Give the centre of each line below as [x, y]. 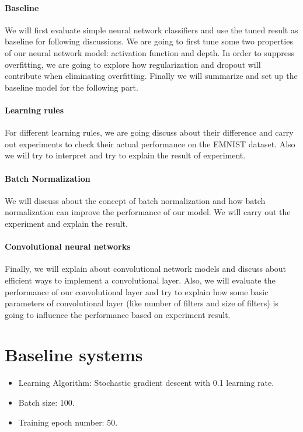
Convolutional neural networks [68, 246]
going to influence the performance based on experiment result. [118, 314]
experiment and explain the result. [66, 223]
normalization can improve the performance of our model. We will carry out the [148, 212]
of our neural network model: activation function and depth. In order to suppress [149, 52]
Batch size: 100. [46, 402]
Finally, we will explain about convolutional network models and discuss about [146, 269]
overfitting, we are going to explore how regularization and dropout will [133, 64]
